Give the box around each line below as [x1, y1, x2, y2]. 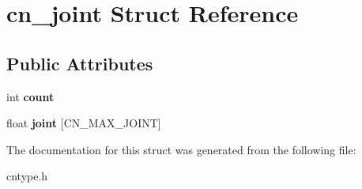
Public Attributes [6, 51, 153, 75]
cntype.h [6, 168, 48, 184]
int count [6, 88, 55, 104]
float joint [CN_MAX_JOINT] [6, 115, 161, 131]
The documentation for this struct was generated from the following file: [6, 141, 356, 157]
